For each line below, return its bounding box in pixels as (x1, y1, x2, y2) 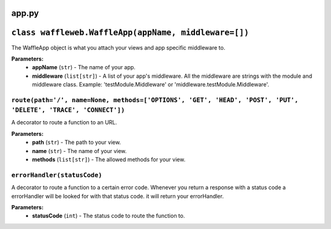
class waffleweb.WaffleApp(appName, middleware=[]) (11, 28, 249, 38)
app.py (11, 8, 39, 18)
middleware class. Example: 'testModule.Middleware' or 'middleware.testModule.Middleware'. (32, 81, 270, 88)
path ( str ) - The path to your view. (32, 138, 121, 146)
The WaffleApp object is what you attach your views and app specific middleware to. (11, 43, 226, 51)
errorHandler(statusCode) (11, 171, 102, 179)
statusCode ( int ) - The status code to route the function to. (32, 212, 185, 220)
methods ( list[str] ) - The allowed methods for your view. (32, 156, 186, 163)
